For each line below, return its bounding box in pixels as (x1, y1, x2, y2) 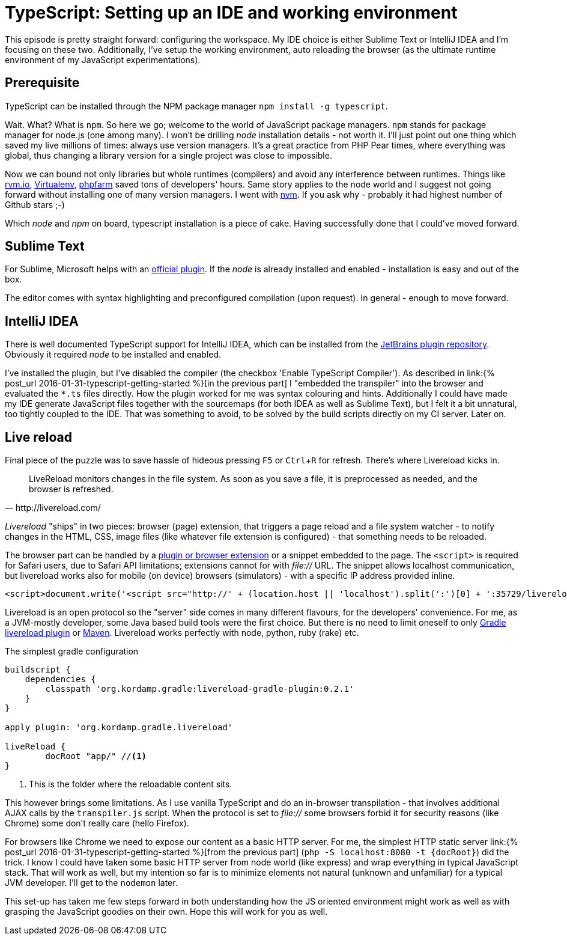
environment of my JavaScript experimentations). (5, 54, 201, 65)
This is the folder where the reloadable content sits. (29, 779, 232, 790)
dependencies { (25, 674, 96, 685)
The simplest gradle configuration (5, 646, 139, 657)
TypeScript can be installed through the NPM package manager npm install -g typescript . (5, 100, 388, 111)
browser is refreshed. (29, 484, 114, 495)
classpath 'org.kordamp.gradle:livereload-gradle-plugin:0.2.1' (45, 684, 354, 694)
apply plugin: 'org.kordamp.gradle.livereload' (5, 722, 233, 733)
